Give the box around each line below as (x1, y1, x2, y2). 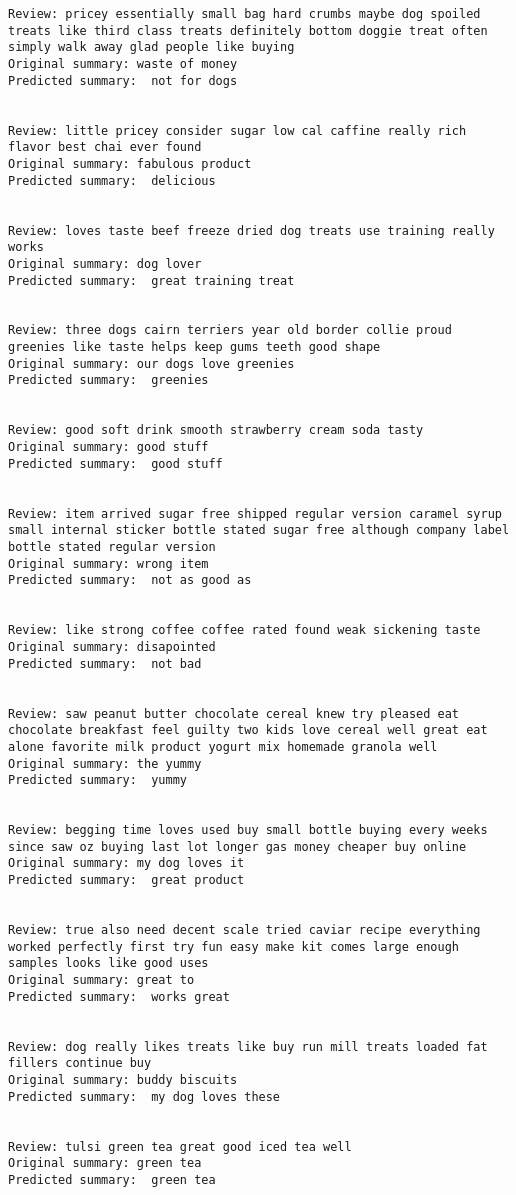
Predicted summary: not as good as (8, 573, 252, 588)
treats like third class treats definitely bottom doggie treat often (8, 23, 488, 38)
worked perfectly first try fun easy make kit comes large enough (8, 939, 460, 954)
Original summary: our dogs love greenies (8, 356, 295, 371)
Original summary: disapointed (8, 639, 216, 654)
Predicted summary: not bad (8, 656, 202, 671)
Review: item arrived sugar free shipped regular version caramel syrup (8, 506, 502, 521)
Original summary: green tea (8, 1156, 202, 1171)
